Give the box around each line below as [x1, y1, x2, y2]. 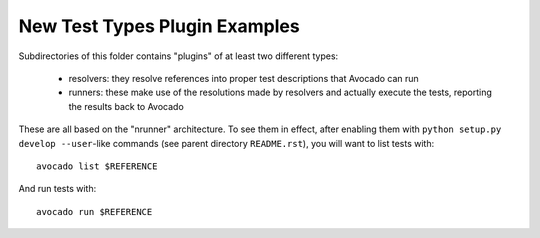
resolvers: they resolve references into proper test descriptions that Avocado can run [68, 72, 419, 84]
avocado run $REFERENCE [36, 206, 153, 217]
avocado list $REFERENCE [36, 160, 158, 172]
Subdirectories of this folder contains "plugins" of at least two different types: [18, 50, 339, 62]
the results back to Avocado [68, 100, 184, 112]
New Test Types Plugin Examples [18, 15, 300, 37]
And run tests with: [18, 183, 97, 195]
